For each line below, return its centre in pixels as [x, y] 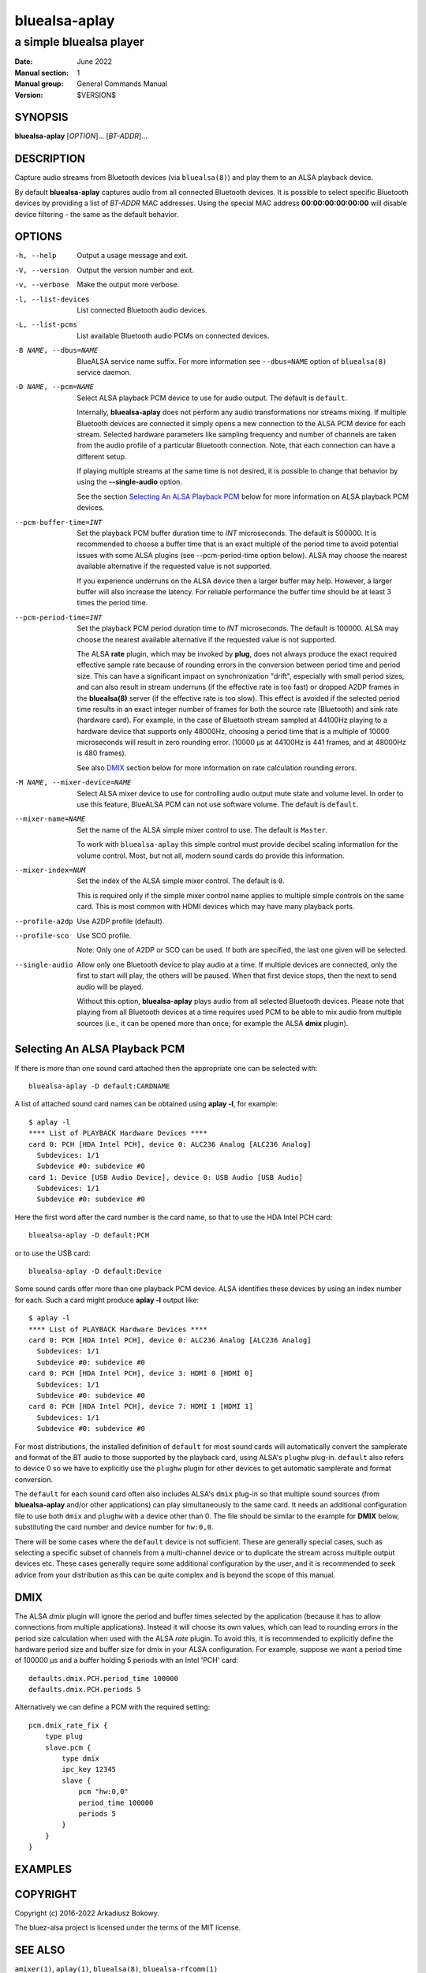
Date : [24, 62]
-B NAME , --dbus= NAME [56, 350]
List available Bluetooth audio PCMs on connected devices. [173, 335]
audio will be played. [110, 986]
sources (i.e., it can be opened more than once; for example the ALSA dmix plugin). [213, 1023]
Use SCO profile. [104, 935]
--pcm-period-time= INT [58, 617]
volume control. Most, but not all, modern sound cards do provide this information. [211, 855]
